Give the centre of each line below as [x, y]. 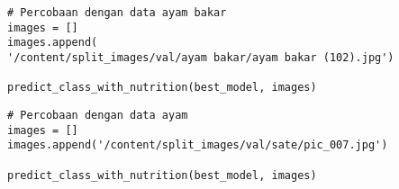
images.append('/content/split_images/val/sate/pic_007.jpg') [198, 145]
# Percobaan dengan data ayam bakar [117, 13]
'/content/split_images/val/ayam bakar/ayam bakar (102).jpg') [201, 57]
